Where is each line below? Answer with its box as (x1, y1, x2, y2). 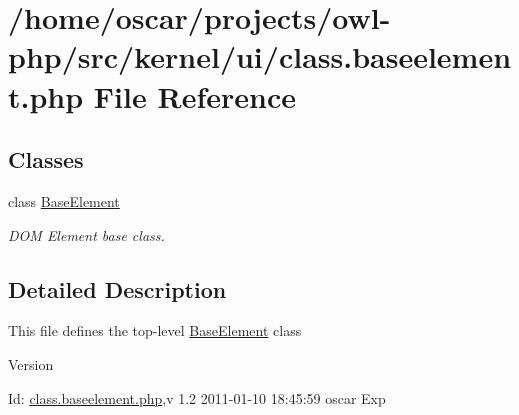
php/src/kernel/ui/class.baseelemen (8, 36, 512, 77)
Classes (8, 144, 84, 175)
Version (8, 353, 54, 374)
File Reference (93, 75, 296, 116)
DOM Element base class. (8, 224, 165, 245)
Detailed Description (8, 273, 227, 304)
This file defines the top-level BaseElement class (8, 320, 302, 341)
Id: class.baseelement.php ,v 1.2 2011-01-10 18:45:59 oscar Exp (8, 387, 386, 408)
